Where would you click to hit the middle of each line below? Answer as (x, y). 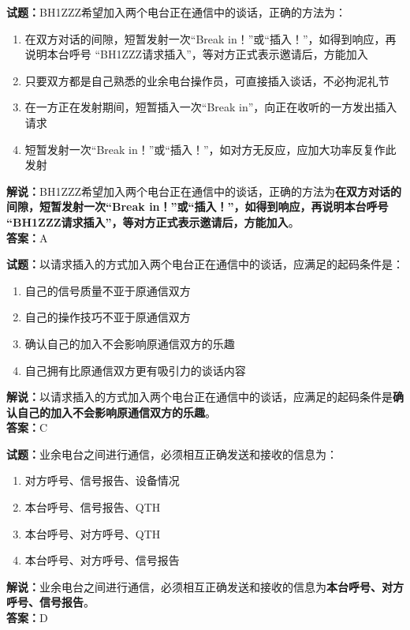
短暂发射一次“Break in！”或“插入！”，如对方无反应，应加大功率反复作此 (211, 149)
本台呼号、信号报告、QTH (93, 507)
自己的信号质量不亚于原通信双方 (108, 290)
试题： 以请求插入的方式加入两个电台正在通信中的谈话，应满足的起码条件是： (205, 264)
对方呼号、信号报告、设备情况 (102, 480)
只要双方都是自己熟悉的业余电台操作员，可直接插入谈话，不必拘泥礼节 (207, 80)
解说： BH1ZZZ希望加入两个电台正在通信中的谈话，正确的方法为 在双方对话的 (204, 191)
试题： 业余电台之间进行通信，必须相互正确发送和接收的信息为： (172, 454)
